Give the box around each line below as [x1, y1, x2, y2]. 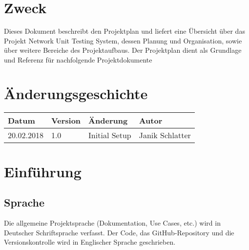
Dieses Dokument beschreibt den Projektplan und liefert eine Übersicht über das [4, 26, 245, 36]
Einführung [4, 161, 82, 181]
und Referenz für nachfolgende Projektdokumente [4, 54, 152, 64]
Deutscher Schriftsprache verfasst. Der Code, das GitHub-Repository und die [4, 227, 234, 237]
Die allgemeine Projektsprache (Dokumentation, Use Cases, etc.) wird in [4, 218, 221, 228]
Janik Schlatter [139, 129, 191, 141]
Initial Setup [88, 129, 131, 141]
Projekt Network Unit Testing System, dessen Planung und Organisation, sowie [4, 35, 242, 45]
